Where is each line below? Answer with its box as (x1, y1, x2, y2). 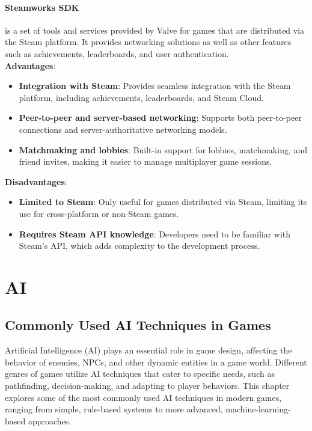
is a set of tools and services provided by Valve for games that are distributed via (5, 23, 305, 36)
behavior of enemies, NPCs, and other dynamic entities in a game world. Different (5, 355, 307, 368)
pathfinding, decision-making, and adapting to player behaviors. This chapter (5, 379, 290, 392)
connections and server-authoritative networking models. (19, 123, 227, 135)
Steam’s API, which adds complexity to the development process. (19, 239, 260, 252)
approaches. (28, 414, 72, 427)
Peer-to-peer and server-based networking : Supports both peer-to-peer (19, 111, 302, 124)
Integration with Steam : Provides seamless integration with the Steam (19, 79, 291, 92)
